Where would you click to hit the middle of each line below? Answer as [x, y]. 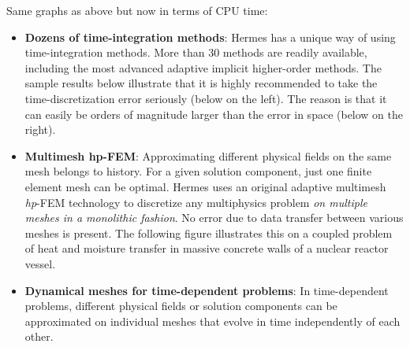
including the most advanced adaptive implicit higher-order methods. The [203, 67]
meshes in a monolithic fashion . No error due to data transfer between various [214, 218]
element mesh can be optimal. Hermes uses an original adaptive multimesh [205, 186]
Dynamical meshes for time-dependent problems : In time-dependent [207, 290]
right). [40, 129]
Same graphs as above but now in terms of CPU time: [137, 10]
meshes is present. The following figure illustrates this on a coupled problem [209, 233]
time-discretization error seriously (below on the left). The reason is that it [206, 98]
